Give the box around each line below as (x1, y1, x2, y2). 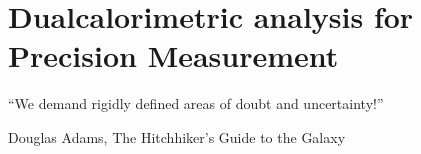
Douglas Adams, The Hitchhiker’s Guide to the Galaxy (8, 126, 346, 147)
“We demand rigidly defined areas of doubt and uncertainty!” (8, 93, 384, 114)
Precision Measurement (8, 35, 339, 76)
